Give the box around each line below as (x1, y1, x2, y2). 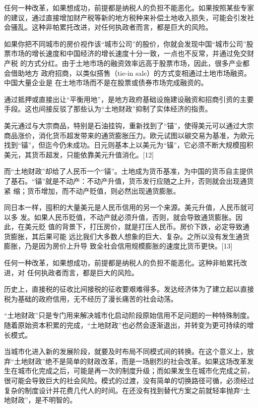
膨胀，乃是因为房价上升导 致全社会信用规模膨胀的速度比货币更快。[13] (4, 241, 233, 251)
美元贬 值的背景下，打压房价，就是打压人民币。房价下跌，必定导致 (24, 221, 243, 232)
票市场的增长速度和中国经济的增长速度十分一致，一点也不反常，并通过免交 (4, 48, 247, 58)
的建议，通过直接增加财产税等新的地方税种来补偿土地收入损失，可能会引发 (4, 12, 247, 22)
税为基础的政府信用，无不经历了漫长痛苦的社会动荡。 (4, 293, 178, 304)
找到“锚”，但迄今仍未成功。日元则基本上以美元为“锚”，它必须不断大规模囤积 (4, 140, 254, 150)
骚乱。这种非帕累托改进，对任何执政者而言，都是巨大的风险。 (10, 22, 212, 32)
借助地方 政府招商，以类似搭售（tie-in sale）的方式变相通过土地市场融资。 (10, 67, 251, 78)
